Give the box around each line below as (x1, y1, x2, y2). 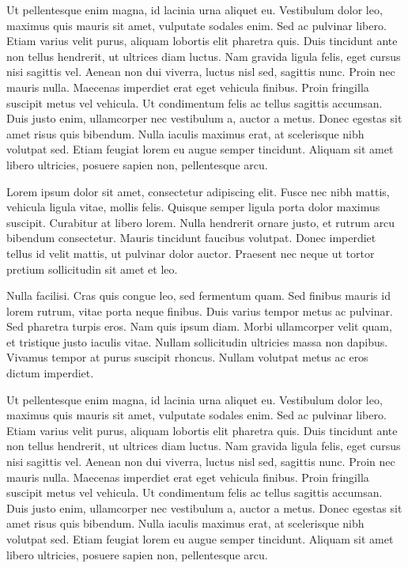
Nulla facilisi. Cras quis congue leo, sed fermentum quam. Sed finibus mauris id (6, 287, 391, 304)
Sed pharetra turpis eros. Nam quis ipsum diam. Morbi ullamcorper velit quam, (6, 318, 392, 335)
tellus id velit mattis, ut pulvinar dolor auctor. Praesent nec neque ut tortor (6, 244, 375, 261)
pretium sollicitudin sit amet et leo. (6, 260, 178, 277)
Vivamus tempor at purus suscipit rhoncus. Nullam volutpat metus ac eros (6, 349, 368, 365)
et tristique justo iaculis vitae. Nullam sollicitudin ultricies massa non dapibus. (6, 333, 388, 350)
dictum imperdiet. (6, 365, 94, 381)
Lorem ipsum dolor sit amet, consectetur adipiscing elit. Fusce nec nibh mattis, (6, 183, 390, 199)
